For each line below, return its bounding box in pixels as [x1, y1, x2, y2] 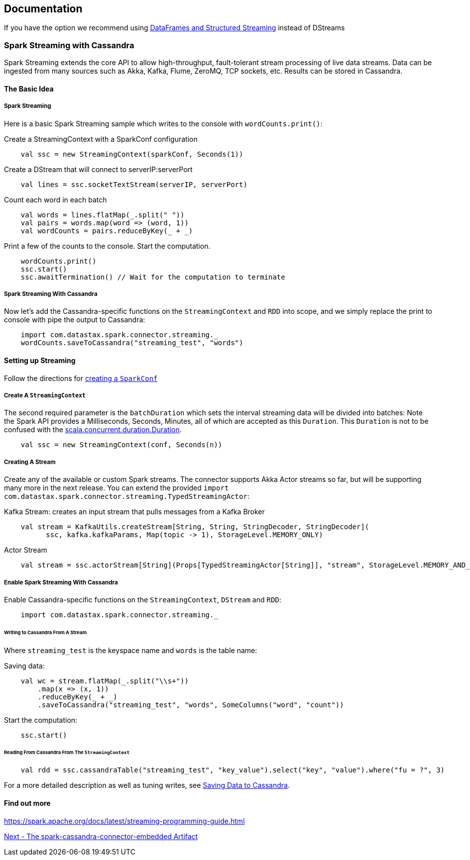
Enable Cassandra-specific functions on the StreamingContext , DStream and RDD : [4, 595, 281, 604]
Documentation [4, 2, 83, 15]
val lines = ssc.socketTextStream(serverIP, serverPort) [20, 180, 247, 189]
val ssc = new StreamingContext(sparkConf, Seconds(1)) [20, 150, 243, 158]
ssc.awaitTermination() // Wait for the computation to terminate [20, 273, 285, 281]
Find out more [4, 798, 51, 807]
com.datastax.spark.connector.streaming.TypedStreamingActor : [4, 492, 249, 501]
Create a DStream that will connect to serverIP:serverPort [4, 165, 193, 174]
